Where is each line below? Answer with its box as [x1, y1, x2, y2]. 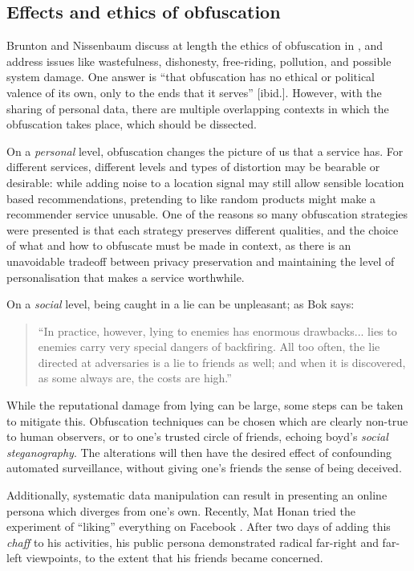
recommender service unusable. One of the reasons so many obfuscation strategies [6, 206, 408, 222]
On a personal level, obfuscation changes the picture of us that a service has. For [6, 142, 404, 159]
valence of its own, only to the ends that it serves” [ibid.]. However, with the [6, 84, 382, 100]
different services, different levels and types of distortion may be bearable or [6, 158, 380, 175]
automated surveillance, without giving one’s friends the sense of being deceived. [6, 459, 402, 476]
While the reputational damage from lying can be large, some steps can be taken [6, 397, 404, 414]
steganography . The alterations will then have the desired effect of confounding [6, 443, 392, 460]
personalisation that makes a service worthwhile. [6, 268, 245, 285]
